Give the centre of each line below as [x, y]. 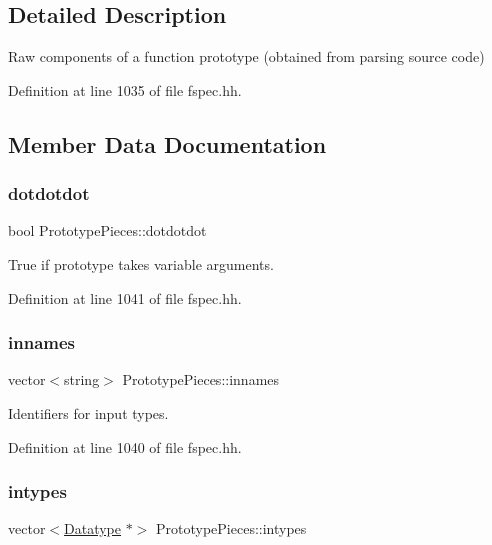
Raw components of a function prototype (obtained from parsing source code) [246, 56]
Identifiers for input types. [88, 412]
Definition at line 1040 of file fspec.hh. [125, 446]
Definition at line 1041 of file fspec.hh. [125, 297]
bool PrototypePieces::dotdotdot [107, 230]
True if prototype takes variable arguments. [141, 263]
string [82, 379]
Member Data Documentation [167, 143]
